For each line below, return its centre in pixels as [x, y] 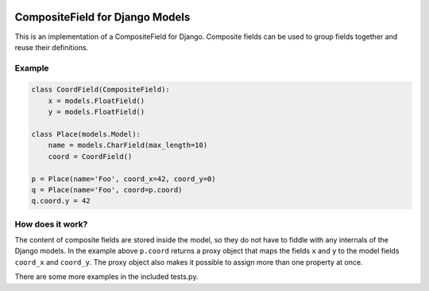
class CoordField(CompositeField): [100, 90]
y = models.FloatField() [97, 112]
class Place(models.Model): [86, 134]
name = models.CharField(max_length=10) [128, 145]
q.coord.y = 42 [61, 201]
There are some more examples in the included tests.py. [106, 277]
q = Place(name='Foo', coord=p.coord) [107, 190]
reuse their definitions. [52, 47]
